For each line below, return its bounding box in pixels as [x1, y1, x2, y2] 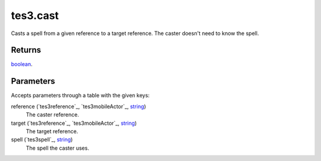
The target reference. [26, 128, 78, 135]
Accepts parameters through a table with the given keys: [11, 92, 150, 99]
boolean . [11, 61, 33, 68]
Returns [11, 45, 42, 55]
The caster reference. [26, 111, 80, 118]
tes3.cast [11, 9, 59, 22]
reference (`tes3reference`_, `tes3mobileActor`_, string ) [11, 103, 146, 110]
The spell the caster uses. [26, 144, 89, 151]
